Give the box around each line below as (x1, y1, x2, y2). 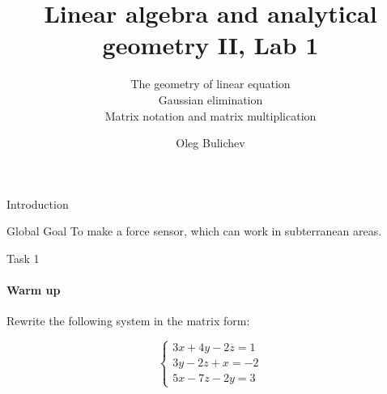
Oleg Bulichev (176, 134, 245, 151)
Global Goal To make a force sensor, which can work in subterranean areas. (6, 222, 382, 239)
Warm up (6, 282, 61, 299)
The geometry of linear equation (130, 75, 291, 92)
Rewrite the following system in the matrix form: (6, 312, 250, 329)
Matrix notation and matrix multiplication (104, 107, 317, 124)
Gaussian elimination (158, 91, 263, 108)
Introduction (6, 195, 69, 212)
